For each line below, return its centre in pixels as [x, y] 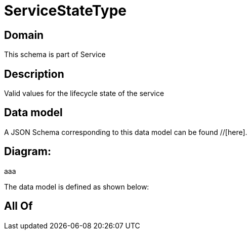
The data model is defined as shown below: [77, 186]
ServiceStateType [65, 11]
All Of [18, 206]
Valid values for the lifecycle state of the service [84, 93]
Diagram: [28, 152]
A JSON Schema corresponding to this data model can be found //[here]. [126, 132]
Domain [24, 35]
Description [34, 74]
